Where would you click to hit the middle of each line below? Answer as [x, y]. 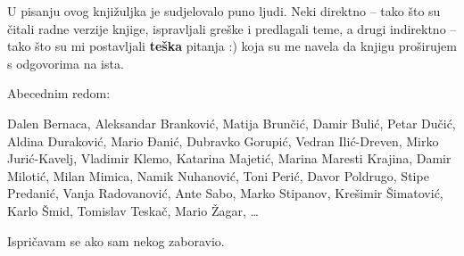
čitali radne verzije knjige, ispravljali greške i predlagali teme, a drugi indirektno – [232, 28]
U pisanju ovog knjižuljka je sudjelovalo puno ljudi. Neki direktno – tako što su [224, 11]
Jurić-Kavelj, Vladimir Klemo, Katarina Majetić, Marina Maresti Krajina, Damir [229, 158]
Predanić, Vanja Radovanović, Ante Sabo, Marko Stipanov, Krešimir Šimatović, [225, 193]
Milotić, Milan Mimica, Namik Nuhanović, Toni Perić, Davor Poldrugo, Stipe [218, 175]
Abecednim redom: [59, 93]
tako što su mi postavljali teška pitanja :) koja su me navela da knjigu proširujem [232, 46]
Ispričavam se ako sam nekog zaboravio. [116, 240]
